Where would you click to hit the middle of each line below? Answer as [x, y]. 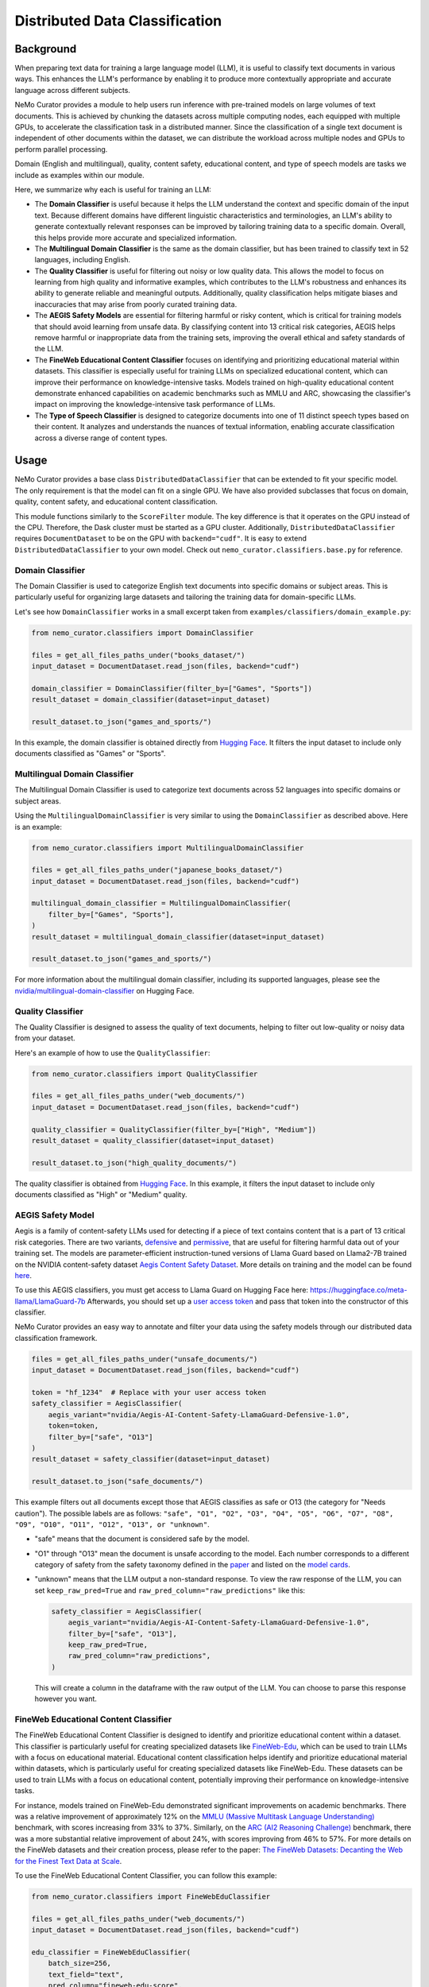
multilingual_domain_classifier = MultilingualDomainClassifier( [161, 903]
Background [46, 49]
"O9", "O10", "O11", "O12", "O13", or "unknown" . [112, 1524]
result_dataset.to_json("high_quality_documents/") [134, 1163]
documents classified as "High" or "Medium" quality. [101, 1195]
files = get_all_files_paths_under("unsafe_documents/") [145, 1359]
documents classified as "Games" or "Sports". [90, 753]
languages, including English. [83, 260]
